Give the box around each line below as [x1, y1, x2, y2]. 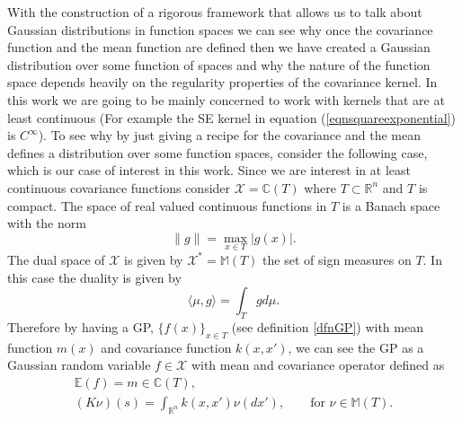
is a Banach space [342, 196, 440, 215]
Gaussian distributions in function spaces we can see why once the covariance [7, 20, 433, 39]
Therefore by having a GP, [7, 317, 154, 336]
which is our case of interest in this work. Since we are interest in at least [7, 161, 411, 180]
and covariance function [101, 338, 232, 356]
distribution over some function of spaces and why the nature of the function [7, 55, 431, 74]
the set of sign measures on [262, 250, 412, 268]
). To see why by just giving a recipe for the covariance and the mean [38, 126, 421, 145]
